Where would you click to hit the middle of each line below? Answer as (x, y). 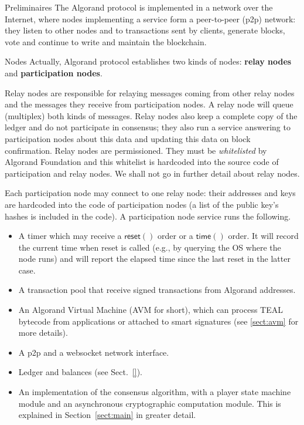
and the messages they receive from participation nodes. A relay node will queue (149, 104)
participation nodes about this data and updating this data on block (128, 138)
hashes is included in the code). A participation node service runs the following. (148, 216)
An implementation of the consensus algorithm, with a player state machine (155, 392)
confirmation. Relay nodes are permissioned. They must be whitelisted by (136, 150)
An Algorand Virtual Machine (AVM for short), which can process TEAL (151, 310)
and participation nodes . (54, 72)
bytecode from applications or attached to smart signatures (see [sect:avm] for (158, 321)
